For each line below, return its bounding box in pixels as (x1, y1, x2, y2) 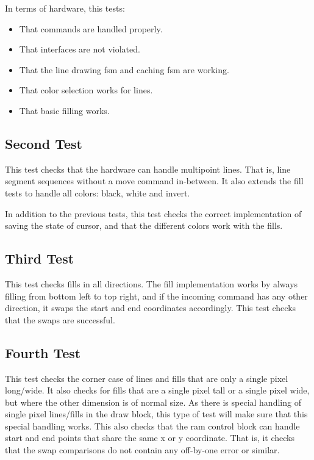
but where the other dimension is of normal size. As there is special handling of (5, 395, 301, 408)
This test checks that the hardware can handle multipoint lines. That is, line (5, 162, 291, 175)
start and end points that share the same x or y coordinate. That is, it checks (5, 431, 295, 444)
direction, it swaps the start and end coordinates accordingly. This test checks (5, 301, 296, 314)
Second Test (5, 134, 82, 153)
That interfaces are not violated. (19, 43, 140, 56)
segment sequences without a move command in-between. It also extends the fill (5, 174, 304, 187)
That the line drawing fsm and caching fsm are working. (19, 63, 229, 76)
